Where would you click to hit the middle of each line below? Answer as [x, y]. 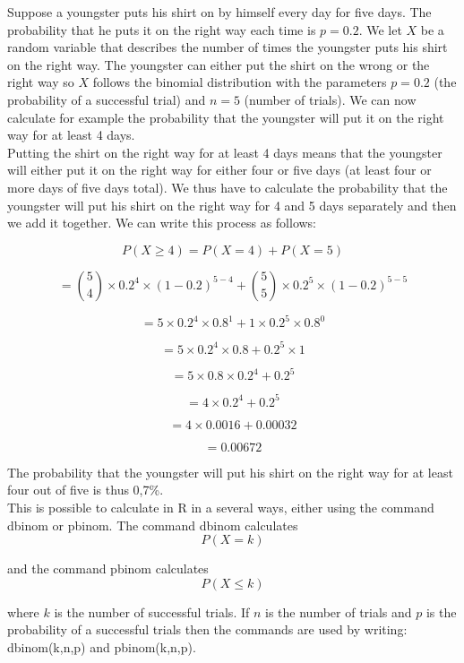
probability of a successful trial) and [107, 99]
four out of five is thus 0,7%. [86, 490]
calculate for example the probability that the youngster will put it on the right [226, 117]
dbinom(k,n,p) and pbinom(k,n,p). [102, 646]
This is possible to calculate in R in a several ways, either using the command [221, 507]
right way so [41, 82]
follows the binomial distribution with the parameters [240, 82]
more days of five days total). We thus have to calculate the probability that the [228, 187]
